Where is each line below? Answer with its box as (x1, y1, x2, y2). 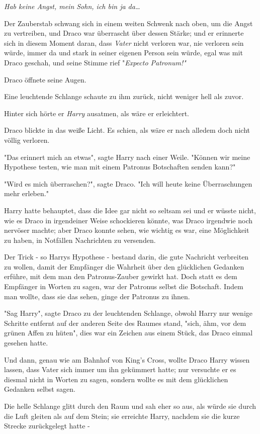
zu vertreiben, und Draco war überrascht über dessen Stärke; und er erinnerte (4, 28, 244, 38)
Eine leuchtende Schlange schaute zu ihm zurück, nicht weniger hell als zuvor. (4, 91, 244, 102)
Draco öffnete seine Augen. (4, 74, 86, 84)
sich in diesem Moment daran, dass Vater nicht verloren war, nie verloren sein (4, 37, 244, 48)
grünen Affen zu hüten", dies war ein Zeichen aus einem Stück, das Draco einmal (4, 327, 253, 338)
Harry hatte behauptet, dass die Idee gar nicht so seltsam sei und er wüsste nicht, (4, 205, 256, 215)
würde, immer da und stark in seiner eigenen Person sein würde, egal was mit (4, 47, 243, 58)
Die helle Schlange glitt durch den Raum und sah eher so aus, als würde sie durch (4, 401, 256, 411)
